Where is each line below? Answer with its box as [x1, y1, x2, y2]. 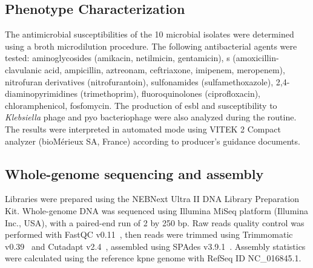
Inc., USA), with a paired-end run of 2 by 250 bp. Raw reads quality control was [5, 216, 305, 229]
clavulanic [5, 63, 42, 76]
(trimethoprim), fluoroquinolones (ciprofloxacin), [80, 87, 261, 100]
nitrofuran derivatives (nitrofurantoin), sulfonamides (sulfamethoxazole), [5, 75, 274, 88]
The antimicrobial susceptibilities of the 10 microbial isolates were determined [5, 28, 294, 41]
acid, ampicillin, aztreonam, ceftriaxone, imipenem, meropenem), [44, 63, 285, 76]
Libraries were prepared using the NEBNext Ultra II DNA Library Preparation [5, 192, 299, 205]
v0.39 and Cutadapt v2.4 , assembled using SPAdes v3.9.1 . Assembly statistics [5, 240, 306, 252]
